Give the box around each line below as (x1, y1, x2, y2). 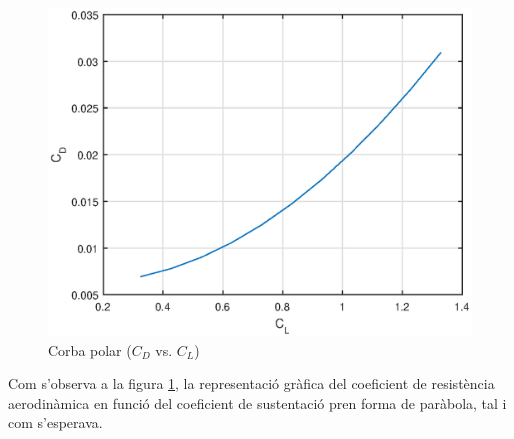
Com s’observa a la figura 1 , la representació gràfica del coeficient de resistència (8, 373, 495, 394)
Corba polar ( (48, 339, 132, 360)
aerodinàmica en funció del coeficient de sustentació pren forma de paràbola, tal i (8, 392, 507, 413)
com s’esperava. (8, 412, 103, 433)
